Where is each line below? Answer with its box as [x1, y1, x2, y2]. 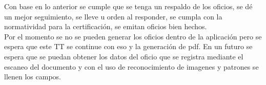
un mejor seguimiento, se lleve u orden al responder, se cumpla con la [4, 11, 222, 22]
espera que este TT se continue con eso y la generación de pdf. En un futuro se [4, 41, 253, 52]
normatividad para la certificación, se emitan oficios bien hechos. [4, 21, 207, 32]
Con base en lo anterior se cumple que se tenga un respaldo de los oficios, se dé [4, 1, 253, 11]
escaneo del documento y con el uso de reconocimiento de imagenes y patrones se [4, 61, 259, 72]
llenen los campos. [4, 71, 61, 82]
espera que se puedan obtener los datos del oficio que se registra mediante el [4, 51, 243, 61]
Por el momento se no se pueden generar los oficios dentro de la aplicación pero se [4, 31, 262, 41]
